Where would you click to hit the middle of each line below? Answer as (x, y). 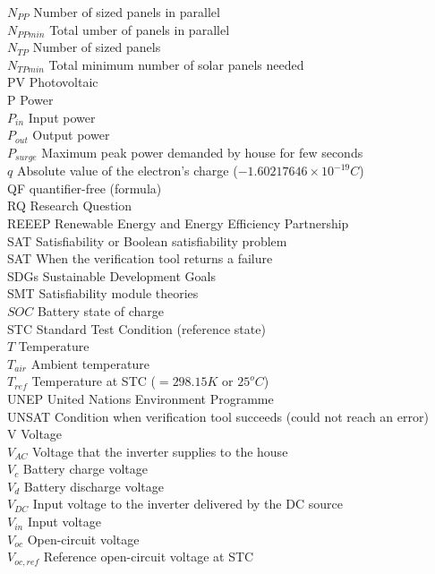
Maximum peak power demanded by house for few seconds (202, 152)
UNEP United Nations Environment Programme (141, 398)
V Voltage (35, 434)
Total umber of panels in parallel (140, 29)
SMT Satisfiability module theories (103, 293)
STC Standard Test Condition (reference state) (136, 328)
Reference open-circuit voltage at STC (149, 557)
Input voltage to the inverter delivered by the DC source (188, 504)
